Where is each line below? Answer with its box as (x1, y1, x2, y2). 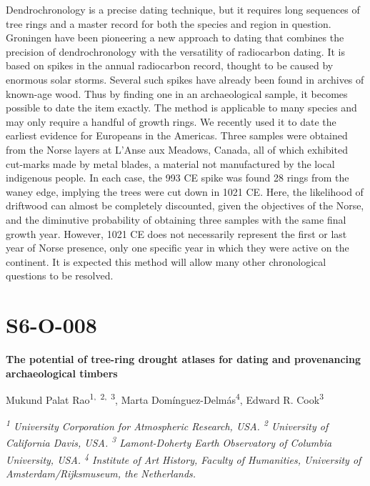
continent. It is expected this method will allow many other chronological (6, 254, 326, 269)
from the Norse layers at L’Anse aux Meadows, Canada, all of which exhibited (6, 142, 348, 157)
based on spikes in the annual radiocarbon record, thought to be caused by (6, 58, 334, 73)
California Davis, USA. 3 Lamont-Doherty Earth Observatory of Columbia (6, 433, 332, 450)
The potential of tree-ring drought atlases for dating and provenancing (6, 352, 361, 366)
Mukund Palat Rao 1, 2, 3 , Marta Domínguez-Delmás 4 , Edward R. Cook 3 (6, 390, 324, 407)
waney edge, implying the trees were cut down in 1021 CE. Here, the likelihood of (6, 184, 364, 199)
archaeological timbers (6, 365, 118, 380)
